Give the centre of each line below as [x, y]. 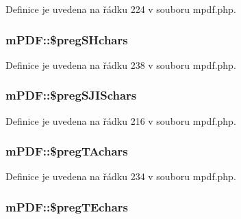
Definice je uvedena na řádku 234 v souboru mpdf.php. [121, 176]
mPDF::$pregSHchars [67, 39]
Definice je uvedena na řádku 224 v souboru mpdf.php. [121, 9]
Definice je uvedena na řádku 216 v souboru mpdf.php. [121, 120]
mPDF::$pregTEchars [67, 206]
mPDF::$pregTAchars [67, 151]
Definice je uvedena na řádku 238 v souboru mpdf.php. [121, 64]
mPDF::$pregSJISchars [71, 95]
